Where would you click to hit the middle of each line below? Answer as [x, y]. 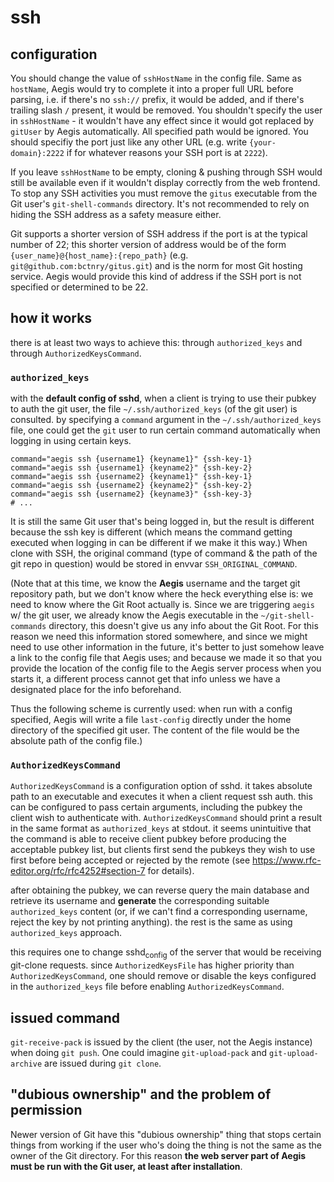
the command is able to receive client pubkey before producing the [148, 839]
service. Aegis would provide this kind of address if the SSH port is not [156, 276]
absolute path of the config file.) [76, 741]
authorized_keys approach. [66, 933]
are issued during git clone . [103, 1063]
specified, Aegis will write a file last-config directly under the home [151, 720]
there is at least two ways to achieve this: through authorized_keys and [156, 342]
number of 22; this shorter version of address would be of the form [148, 244]
